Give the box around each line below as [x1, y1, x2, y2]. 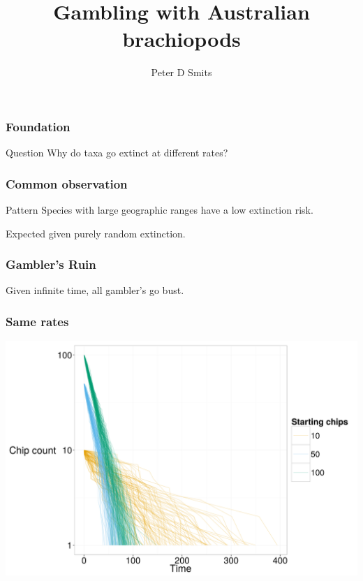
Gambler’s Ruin [6, 256, 96, 273]
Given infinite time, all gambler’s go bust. [6, 283, 184, 297]
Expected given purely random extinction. [6, 226, 186, 240]
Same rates [6, 312, 69, 330]
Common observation [6, 175, 128, 192]
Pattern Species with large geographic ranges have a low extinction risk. [6, 203, 313, 217]
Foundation [6, 117, 71, 135]
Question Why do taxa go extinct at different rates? [6, 145, 228, 160]
